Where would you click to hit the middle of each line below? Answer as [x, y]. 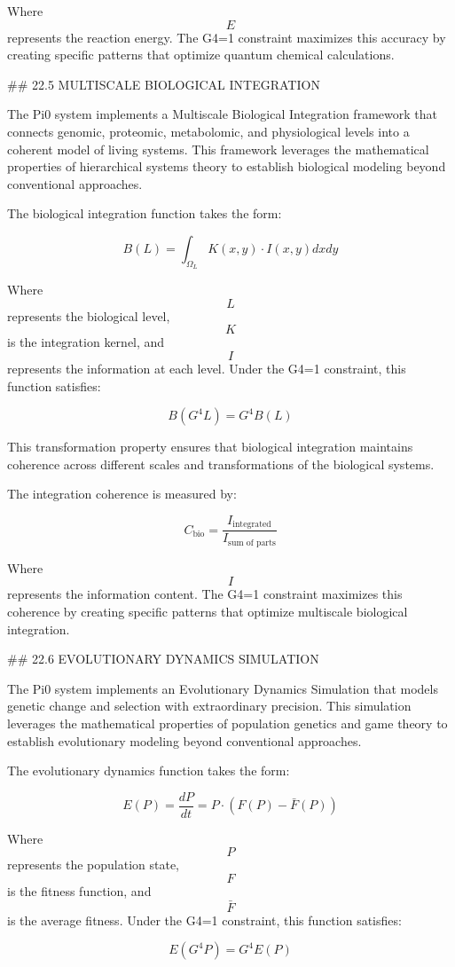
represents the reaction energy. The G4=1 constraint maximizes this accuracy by [227, 37]
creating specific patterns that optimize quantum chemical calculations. [201, 55]
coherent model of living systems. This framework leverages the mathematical [218, 149]
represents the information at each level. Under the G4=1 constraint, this [207, 368]
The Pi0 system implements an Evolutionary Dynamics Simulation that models [223, 688]
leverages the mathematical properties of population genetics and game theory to [227, 723]
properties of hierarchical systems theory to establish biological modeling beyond [227, 166]
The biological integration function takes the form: [145, 213]
